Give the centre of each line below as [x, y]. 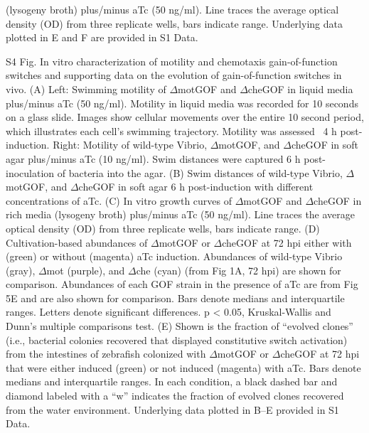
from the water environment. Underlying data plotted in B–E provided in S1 [172, 409]
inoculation [30, 172]
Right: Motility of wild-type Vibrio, [130, 145]
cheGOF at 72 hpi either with [287, 242]
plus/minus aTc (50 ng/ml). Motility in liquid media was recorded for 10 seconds [182, 103]
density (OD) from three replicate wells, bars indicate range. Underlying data [174, 23]
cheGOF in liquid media [300, 89]
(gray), [21, 270]
